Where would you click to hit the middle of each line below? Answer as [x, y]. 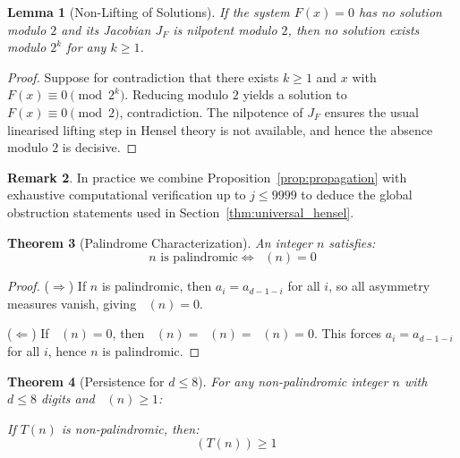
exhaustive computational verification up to [127, 195]
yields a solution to [295, 94]
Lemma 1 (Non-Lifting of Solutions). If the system [149, 12]
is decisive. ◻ [100, 147]
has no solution [400, 12]
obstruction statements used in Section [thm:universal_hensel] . [181, 212]
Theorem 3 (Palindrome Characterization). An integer [160, 242]
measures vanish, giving [72, 303]
